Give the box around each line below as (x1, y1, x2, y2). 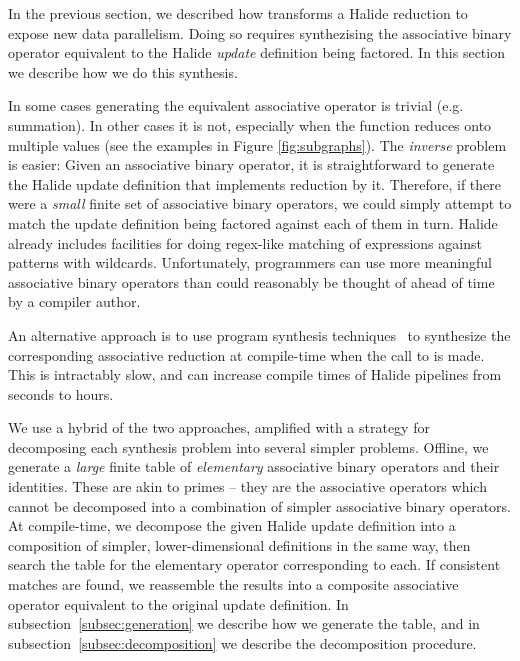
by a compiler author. (8, 291, 141, 312)
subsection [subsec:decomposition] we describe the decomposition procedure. (8, 632, 477, 653)
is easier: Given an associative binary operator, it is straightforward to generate (8, 154, 495, 175)
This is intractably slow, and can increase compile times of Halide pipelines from (8, 364, 502, 385)
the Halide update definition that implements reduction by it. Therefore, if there (8, 173, 501, 194)
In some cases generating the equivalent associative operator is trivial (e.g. (8, 95, 464, 116)
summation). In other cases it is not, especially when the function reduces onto (8, 114, 492, 135)
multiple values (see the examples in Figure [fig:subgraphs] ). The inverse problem (8, 134, 507, 155)
